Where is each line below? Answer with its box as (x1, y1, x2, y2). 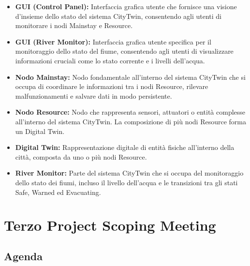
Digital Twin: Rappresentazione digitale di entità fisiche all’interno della (15, 142, 235, 152)
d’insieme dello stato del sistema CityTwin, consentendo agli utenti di (15, 11, 221, 21)
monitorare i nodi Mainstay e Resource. (15, 20, 133, 30)
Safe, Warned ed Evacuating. (15, 187, 101, 197)
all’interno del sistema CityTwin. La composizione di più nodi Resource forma (15, 116, 246, 126)
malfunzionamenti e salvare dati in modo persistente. (15, 90, 172, 101)
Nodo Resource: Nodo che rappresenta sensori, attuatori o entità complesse (15, 107, 246, 117)
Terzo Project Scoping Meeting (4, 215, 216, 235)
